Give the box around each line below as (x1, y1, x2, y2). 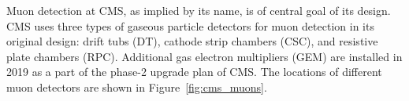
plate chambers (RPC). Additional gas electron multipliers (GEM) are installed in (6, 48, 403, 64)
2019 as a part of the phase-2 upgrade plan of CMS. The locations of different (6, 63, 382, 80)
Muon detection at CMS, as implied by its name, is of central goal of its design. (6, 2, 391, 18)
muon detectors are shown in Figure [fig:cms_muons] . (6, 78, 267, 95)
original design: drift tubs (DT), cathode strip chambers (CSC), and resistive (6, 33, 378, 49)
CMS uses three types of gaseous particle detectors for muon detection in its (6, 17, 374, 34)
